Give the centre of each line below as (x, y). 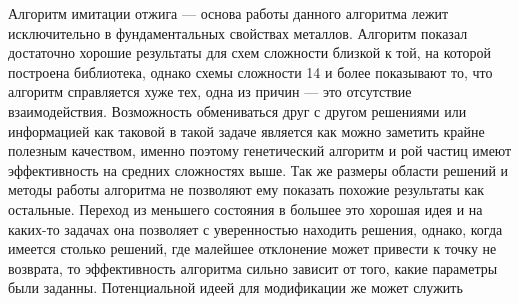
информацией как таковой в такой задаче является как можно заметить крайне (246, 130)
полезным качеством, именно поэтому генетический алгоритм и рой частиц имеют (260, 150)
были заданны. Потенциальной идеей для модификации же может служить (235, 287)
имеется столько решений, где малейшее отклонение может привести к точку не (252, 248)
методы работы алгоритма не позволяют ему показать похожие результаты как (246, 189)
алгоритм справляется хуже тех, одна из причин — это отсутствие (210, 91)
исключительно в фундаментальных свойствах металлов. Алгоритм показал (238, 32)
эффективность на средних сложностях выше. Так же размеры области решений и (258, 169)
